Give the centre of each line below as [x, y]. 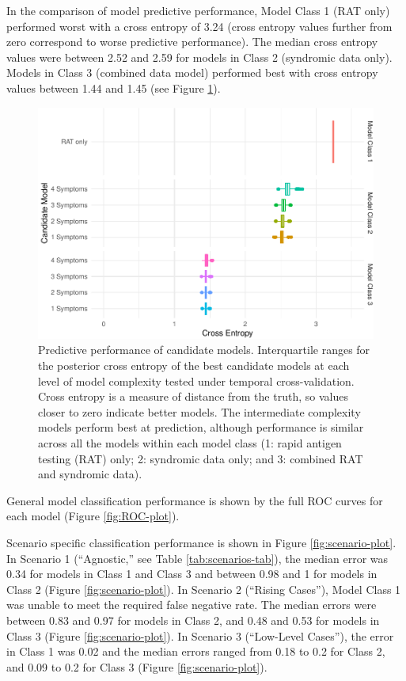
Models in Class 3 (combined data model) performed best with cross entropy [192, 72]
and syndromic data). [90, 474]
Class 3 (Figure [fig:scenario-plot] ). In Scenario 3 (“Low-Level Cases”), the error [200, 635]
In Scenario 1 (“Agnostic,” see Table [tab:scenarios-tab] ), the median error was [197, 558]
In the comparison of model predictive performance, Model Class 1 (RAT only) [198, 10]
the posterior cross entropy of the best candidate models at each [194, 365]
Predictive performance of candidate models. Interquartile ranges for [204, 350]
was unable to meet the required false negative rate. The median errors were [192, 605]
